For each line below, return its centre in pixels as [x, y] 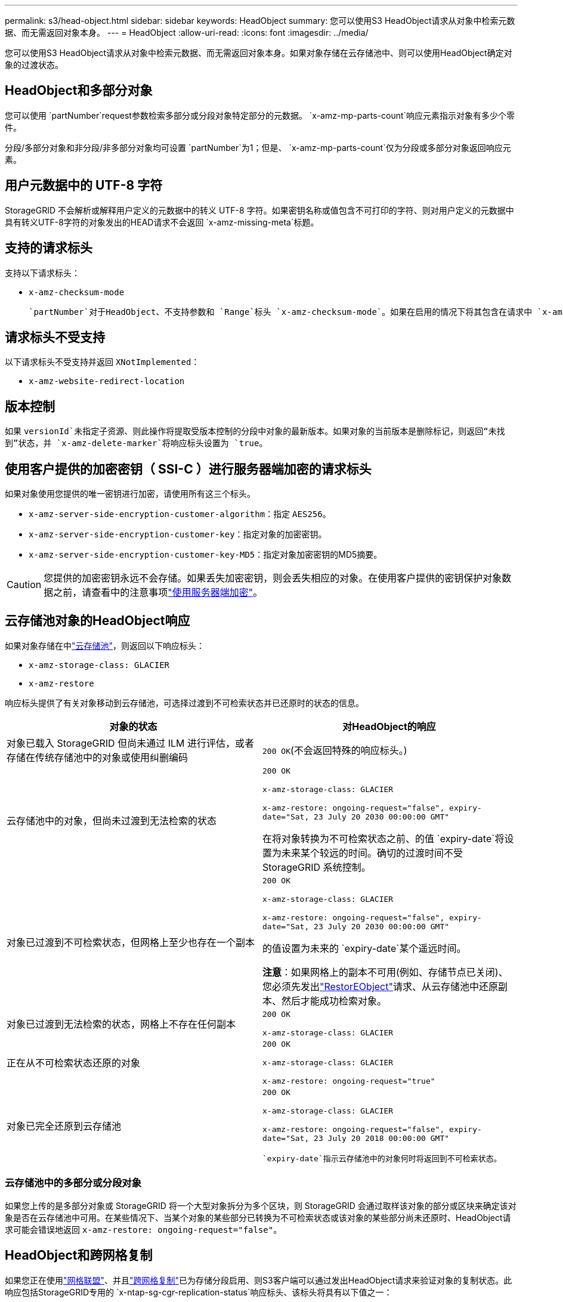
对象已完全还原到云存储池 [64, 1126]
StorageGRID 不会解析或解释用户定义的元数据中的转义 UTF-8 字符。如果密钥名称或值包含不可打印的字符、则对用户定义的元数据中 [259, 210]
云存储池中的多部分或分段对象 [73, 1183]
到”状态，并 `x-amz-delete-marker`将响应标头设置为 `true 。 [136, 443]
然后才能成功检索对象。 [334, 1001]
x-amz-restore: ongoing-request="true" [349, 1081]
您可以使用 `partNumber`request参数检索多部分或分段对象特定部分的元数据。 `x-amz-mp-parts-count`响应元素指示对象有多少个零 [260, 115]
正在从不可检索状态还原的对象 [74, 1063]
